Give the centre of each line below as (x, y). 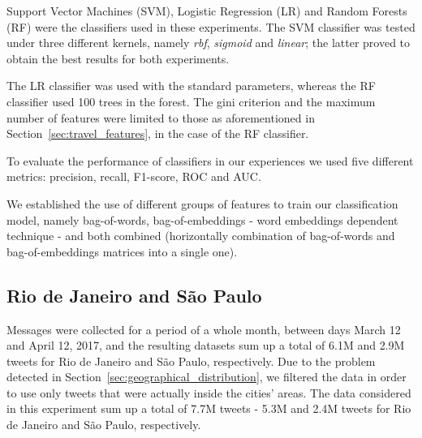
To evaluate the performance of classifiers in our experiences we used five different (210, 160)
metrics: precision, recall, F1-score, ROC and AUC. (134, 176)
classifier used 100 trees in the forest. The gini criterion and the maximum (191, 101)
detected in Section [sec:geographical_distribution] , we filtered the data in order (207, 377)
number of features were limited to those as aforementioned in (161, 117)
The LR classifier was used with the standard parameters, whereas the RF (191, 86)
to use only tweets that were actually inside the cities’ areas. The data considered (209, 392)
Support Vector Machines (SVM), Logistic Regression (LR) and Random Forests (207, 11)
